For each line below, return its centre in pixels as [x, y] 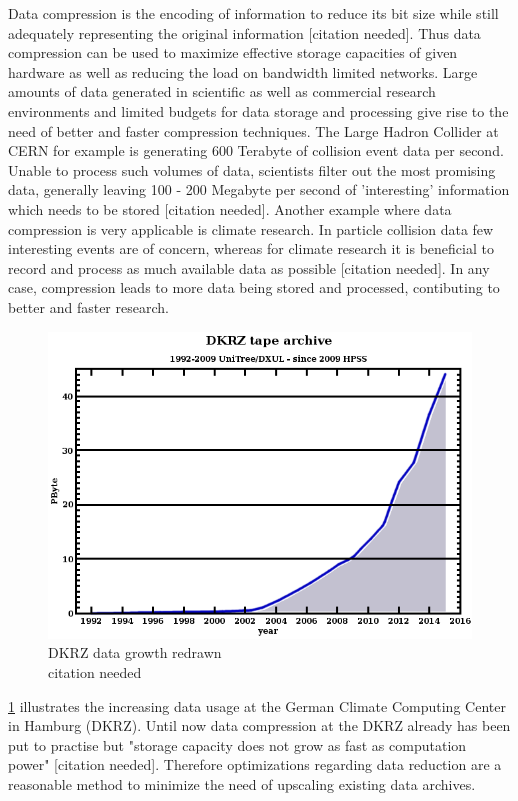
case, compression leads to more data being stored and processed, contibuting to [254, 287]
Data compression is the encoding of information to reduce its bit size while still [253, 13]
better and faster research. [88, 306]
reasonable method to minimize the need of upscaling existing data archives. [242, 784]
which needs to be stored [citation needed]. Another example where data [230, 208]
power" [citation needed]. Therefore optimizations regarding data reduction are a [255, 764]
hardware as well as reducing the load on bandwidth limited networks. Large [243, 71]
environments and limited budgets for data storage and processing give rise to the [258, 110]
